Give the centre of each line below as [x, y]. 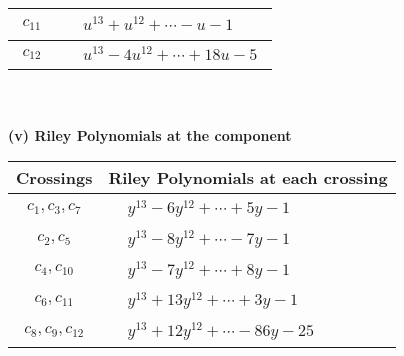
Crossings [54, 178]
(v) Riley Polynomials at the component [150, 134]
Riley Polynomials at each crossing [248, 178]
